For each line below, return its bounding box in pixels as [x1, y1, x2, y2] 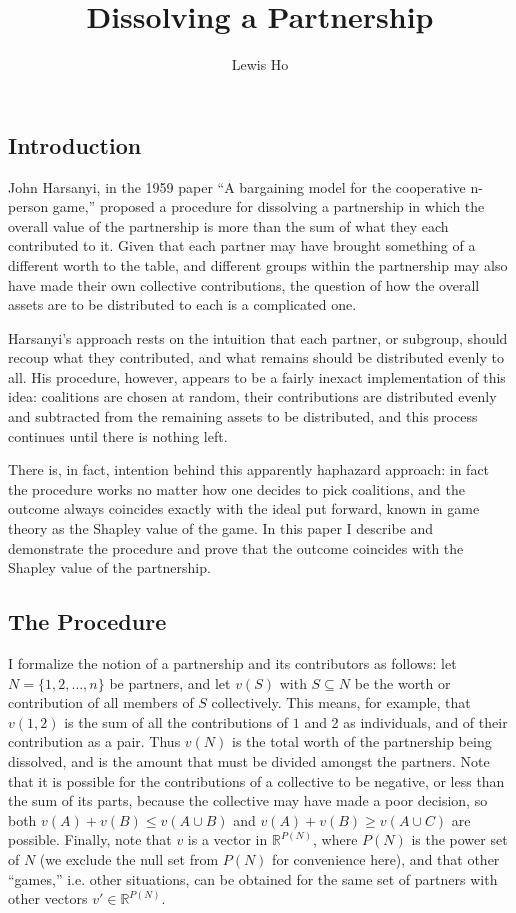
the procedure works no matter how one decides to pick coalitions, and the [8, 478, 465, 499]
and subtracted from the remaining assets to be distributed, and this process [8, 406, 478, 427]
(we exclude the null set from [39, 848, 219, 869]
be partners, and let [109, 672, 231, 693]
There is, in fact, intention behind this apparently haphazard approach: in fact [8, 459, 490, 480]
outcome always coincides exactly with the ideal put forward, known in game [8, 498, 480, 519]
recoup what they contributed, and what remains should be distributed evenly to [8, 347, 504, 368]
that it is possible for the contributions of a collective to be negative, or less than [8, 770, 505, 791]
